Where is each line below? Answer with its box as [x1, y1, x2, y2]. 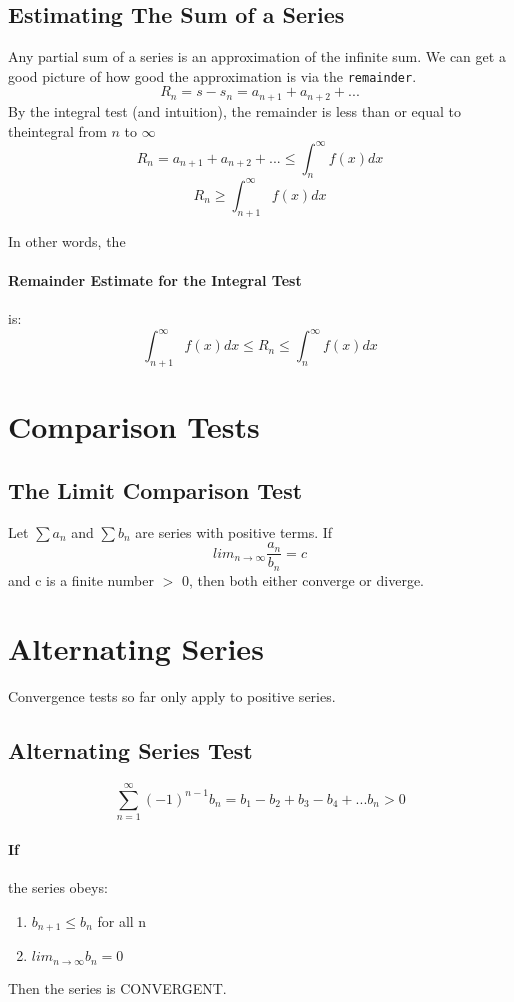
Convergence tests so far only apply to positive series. [8, 686, 336, 707]
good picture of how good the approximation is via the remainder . [8, 65, 417, 86]
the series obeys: [8, 877, 108, 898]
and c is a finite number [8, 569, 154, 590]
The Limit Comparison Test [8, 474, 303, 505]
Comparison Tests [8, 406, 260, 447]
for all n [97, 910, 147, 931]
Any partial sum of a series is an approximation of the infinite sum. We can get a [8, 46, 506, 67]
